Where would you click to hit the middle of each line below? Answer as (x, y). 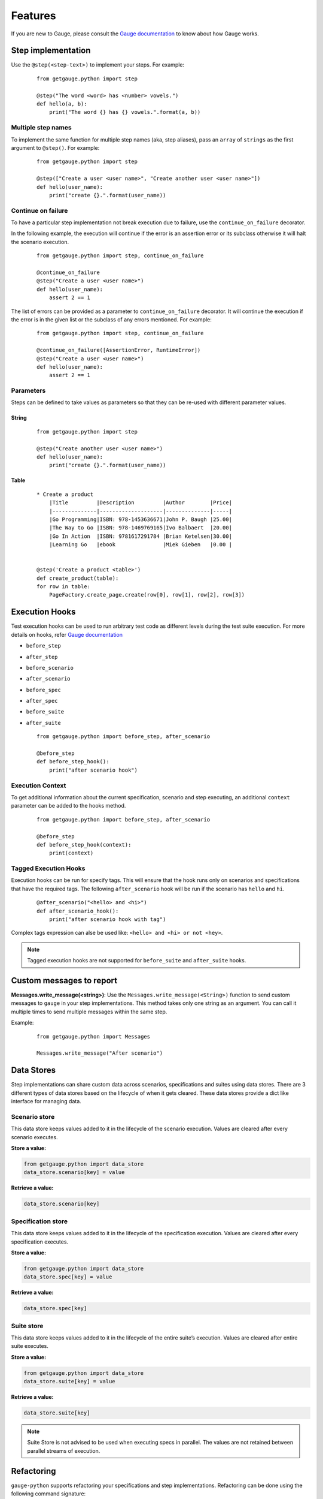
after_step (42, 657)
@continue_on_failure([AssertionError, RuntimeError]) (119, 350)
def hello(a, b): (62, 104)
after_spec (42, 701)
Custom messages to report (64, 981)
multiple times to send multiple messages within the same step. (89, 1012)
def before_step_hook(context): (84, 845)
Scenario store (33, 1116)
